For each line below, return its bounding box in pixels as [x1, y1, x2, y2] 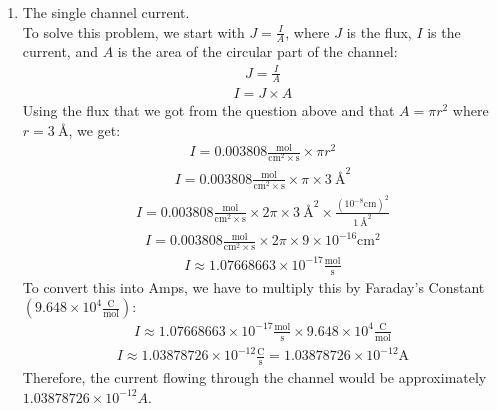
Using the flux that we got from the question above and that [22, 100, 395, 121]
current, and [22, 41, 98, 62]
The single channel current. [22, 2, 190, 22]
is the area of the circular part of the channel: [117, 41, 398, 62]
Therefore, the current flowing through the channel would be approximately [22, 367, 487, 388]
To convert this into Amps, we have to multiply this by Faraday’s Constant [22, 276, 485, 297]
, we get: [68, 120, 121, 141]
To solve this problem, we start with [22, 21, 245, 42]
